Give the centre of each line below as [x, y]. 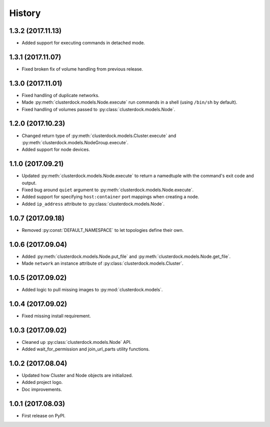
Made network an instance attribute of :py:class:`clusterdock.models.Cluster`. [102, 263]
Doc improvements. [42, 389]
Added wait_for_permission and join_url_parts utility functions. [86, 349]
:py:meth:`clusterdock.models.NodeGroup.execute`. [75, 142]
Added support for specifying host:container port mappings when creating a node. [110, 197]
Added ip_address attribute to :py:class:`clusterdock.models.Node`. [93, 204]
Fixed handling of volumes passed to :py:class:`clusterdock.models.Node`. [98, 109]
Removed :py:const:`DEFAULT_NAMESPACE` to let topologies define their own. [103, 230]
